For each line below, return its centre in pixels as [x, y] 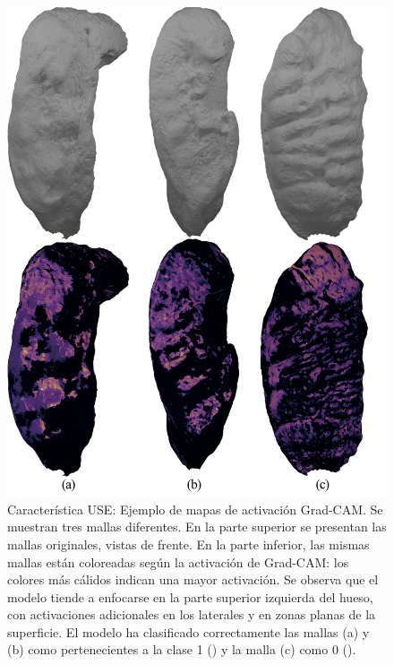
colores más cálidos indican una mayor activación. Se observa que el [193, 579]
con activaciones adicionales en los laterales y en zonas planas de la [192, 614]
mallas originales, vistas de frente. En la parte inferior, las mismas [188, 544]
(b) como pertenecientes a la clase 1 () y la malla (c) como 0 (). [182, 649]
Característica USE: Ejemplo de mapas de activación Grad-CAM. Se [195, 509]
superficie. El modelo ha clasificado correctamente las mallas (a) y [188, 631]
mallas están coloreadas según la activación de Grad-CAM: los [178, 561]
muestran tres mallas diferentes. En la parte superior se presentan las [197, 527]
